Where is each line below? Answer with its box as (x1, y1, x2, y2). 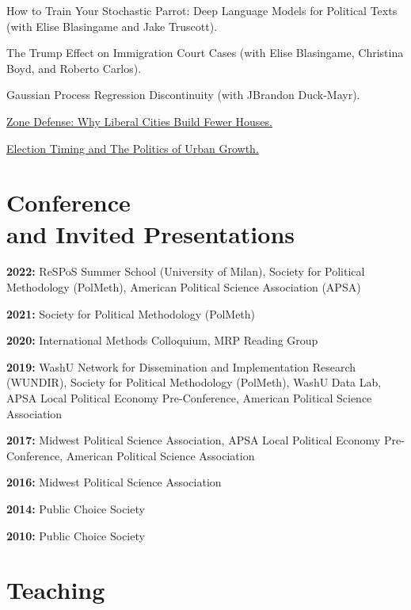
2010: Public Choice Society (6, 527, 145, 543)
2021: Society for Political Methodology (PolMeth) (6, 305, 256, 322)
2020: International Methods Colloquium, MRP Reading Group (6, 332, 318, 349)
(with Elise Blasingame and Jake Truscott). (6, 17, 218, 34)
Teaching (6, 574, 105, 606)
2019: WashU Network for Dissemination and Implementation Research (6, 358, 356, 375)
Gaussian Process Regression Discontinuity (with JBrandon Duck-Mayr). (6, 86, 360, 103)
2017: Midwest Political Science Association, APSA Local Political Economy (6, 432, 381, 448)
